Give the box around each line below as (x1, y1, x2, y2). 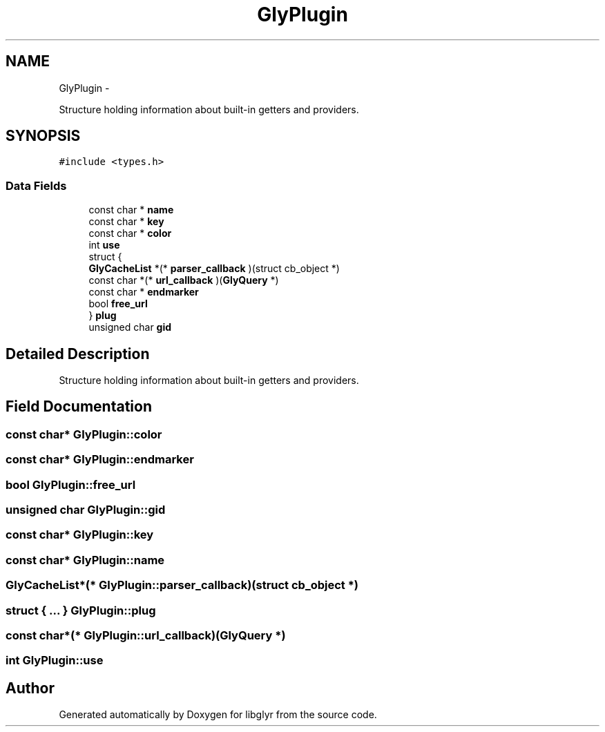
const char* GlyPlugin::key (6, 528, 154, 542)
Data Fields (6, 178, 67, 193)
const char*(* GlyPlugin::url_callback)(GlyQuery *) (6, 628, 286, 642)
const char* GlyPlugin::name (6, 552, 165, 567)
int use (88, 239, 120, 251)
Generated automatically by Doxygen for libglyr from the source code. (59, 709, 377, 721)
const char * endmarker (88, 286, 199, 298)
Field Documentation (6, 398, 152, 416)
